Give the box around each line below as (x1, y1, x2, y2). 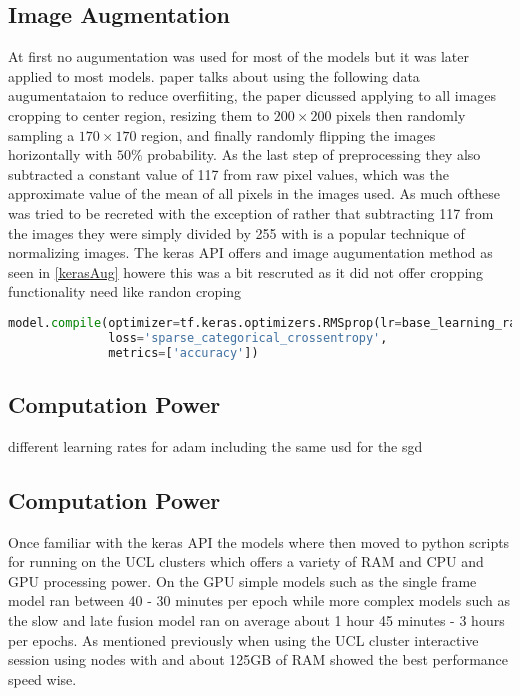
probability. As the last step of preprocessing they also (147, 144, 481, 165)
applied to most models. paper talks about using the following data (8, 65, 420, 86)
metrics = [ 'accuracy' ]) (108, 345, 259, 360)
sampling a (8, 124, 75, 145)
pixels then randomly (336, 104, 466, 125)
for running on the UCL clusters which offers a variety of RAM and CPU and (8, 551, 484, 572)
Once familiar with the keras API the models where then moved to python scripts (8, 531, 510, 552)
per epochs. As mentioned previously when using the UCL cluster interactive (8, 629, 479, 650)
